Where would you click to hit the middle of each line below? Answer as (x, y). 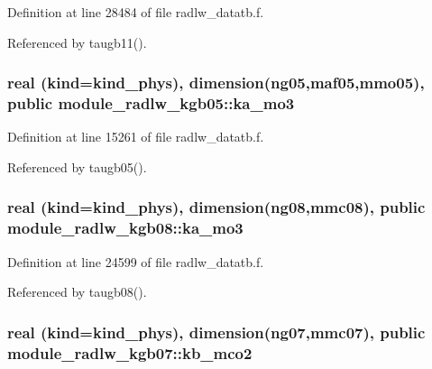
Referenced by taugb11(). (77, 42)
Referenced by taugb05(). (77, 166)
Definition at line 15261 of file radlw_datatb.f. (136, 137)
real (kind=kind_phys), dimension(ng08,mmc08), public (216, 207)
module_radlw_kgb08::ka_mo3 (125, 228)
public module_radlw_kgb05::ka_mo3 (151, 103)
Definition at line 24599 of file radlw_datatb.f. (136, 261)
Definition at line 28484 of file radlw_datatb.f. (136, 12)
